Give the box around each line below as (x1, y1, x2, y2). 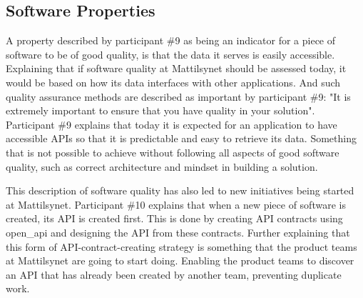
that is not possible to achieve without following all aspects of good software (6, 144, 339, 159)
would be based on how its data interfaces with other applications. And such (6, 74, 341, 89)
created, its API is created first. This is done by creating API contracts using (6, 211, 343, 226)
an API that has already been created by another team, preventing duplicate (6, 267, 342, 282)
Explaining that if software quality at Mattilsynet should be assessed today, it (6, 61, 347, 76)
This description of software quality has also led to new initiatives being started (6, 183, 354, 198)
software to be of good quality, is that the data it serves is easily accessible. (6, 46, 335, 61)
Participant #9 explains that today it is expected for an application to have (6, 116, 337, 131)
